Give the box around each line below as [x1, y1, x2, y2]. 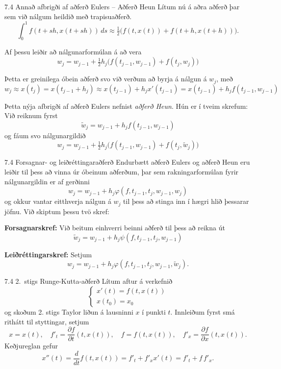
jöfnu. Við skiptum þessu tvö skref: [4, 206, 109, 216]
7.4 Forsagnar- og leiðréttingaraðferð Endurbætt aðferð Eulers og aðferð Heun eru [4, 157, 250, 167]
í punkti [142, 306, 166, 317]
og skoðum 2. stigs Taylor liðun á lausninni [4, 306, 133, 317]
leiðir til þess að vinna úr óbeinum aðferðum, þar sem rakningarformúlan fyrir [4, 166, 239, 176]
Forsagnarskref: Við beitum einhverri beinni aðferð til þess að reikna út [4, 222, 225, 233]
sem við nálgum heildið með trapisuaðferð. [4, 11, 132, 21]
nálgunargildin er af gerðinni [4, 176, 90, 186]
